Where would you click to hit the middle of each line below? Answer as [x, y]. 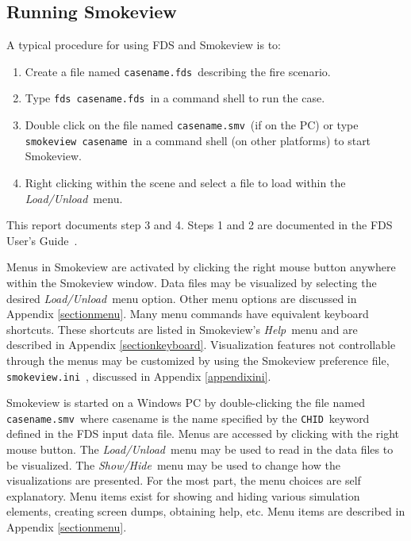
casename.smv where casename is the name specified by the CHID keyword [188, 418]
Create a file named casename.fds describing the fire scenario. [178, 71]
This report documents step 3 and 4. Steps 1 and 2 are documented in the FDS [200, 225]
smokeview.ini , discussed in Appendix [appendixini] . [139, 376]
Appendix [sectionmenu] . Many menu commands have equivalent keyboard [188, 314]
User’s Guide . [42, 240]
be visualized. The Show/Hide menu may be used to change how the [173, 464]
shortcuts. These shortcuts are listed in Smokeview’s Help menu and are [182, 329]
